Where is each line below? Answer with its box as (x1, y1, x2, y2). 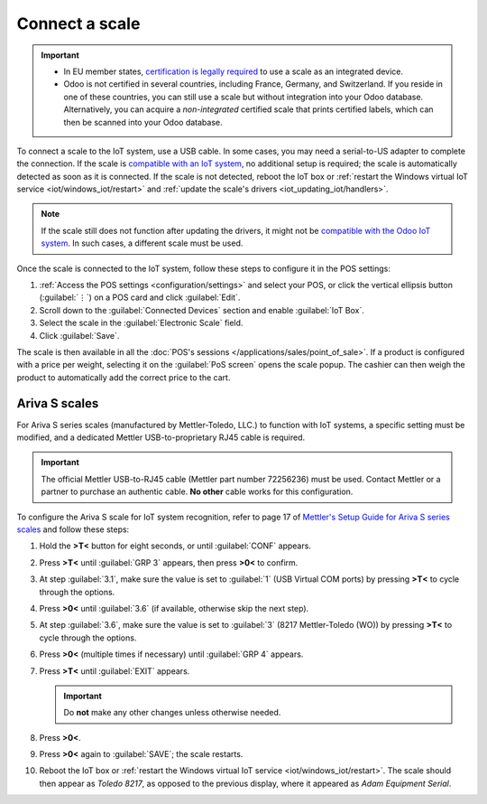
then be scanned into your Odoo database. (63, 117, 223, 127)
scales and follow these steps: (16, 524, 130, 535)
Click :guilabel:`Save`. (39, 330, 120, 341)
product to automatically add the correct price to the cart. (16, 371, 231, 383)
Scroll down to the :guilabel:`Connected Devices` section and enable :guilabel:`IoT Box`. (39, 304, 364, 315)
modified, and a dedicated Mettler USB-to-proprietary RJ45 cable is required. (16, 432, 306, 443)
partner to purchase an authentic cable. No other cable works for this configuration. (41, 486, 354, 497)
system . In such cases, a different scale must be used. (41, 238, 243, 248)
